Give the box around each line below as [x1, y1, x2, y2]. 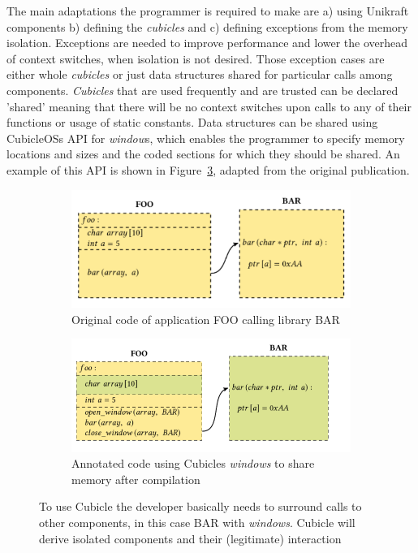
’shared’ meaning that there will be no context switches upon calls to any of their [6, 97, 412, 114]
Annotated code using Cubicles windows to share [71, 455, 315, 472]
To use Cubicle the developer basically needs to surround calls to [39, 498, 362, 515]
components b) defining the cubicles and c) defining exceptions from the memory [6, 18, 408, 35]
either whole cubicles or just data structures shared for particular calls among [6, 66, 393, 83]
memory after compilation [71, 470, 200, 487]
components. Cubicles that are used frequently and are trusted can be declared [6, 81, 399, 98]
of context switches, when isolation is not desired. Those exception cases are [6, 50, 385, 67]
